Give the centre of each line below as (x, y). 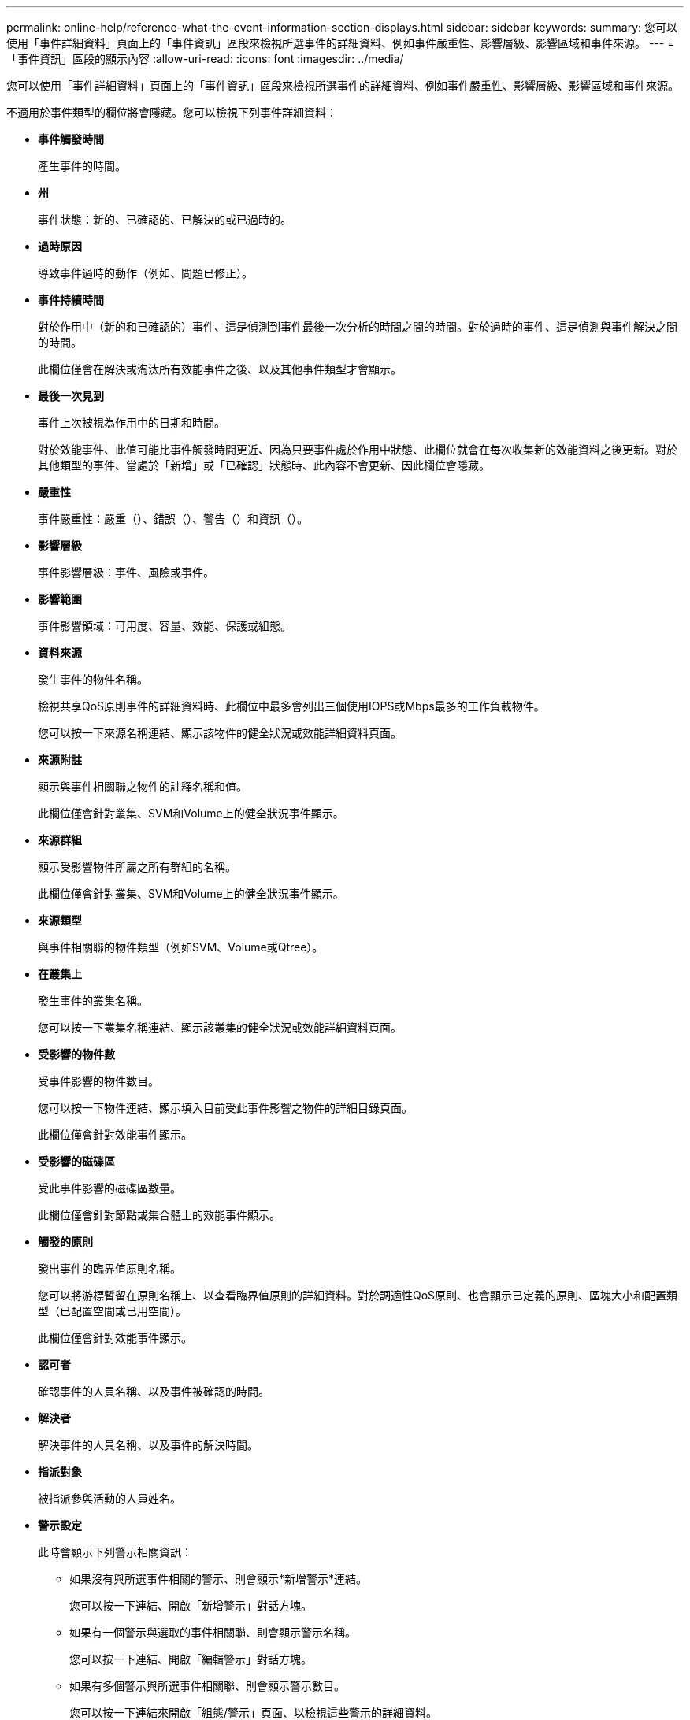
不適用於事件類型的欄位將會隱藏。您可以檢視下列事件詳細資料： (172, 112)
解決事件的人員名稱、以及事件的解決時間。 (148, 1445)
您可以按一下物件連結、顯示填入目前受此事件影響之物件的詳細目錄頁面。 (225, 1108)
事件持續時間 (71, 300)
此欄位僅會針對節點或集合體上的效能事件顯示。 (159, 1215)
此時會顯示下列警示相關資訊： (115, 1552)
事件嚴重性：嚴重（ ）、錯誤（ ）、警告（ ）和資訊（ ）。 (173, 519)
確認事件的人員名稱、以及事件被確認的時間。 (154, 1391)
